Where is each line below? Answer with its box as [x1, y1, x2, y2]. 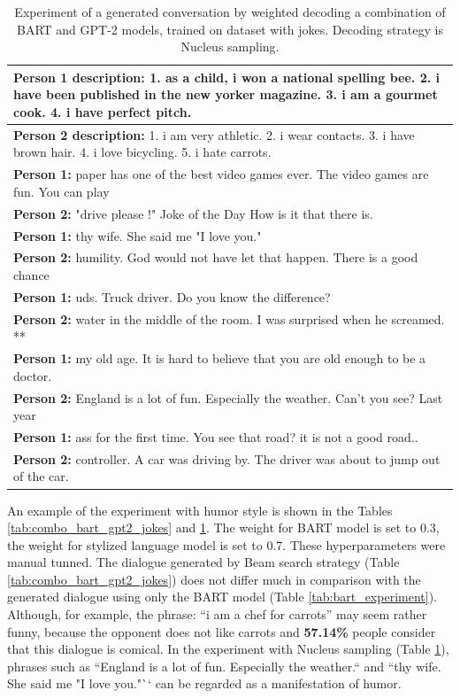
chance [13, 265, 50, 283]
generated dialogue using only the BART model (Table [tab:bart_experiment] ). [7, 587, 437, 606]
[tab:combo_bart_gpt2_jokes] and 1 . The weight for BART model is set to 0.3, [7, 518, 440, 537]
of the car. [13, 467, 69, 485]
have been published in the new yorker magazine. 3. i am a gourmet [13, 85, 438, 104]
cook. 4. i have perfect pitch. [13, 102, 192, 120]
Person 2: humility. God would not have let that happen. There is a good [13, 248, 418, 267]
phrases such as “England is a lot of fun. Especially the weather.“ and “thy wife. [7, 656, 441, 675]
